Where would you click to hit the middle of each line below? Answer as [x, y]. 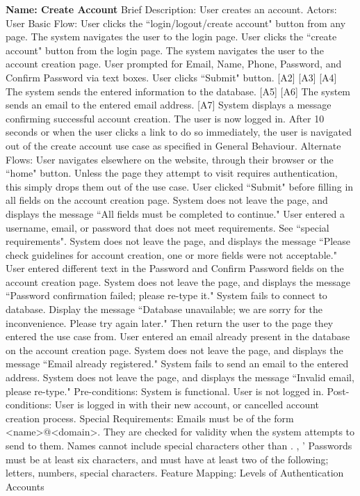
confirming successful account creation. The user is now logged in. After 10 [165, 118]
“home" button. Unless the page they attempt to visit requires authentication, [172, 173]
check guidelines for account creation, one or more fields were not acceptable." [171, 254]
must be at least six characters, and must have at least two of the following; [167, 459]
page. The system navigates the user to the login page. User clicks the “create [171, 37]
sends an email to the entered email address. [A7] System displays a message [169, 105]
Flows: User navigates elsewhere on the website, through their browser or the [170, 159]
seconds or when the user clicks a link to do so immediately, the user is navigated [179, 132]
